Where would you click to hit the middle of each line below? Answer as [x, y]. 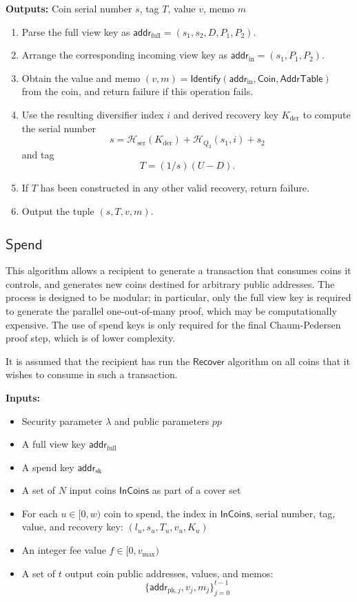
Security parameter [62, 421]
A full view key [54, 444]
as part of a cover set [196, 490]
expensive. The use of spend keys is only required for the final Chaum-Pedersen [173, 324]
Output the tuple [58, 210]
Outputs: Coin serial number [69, 8]
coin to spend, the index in [161, 513]
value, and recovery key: [72, 527]
